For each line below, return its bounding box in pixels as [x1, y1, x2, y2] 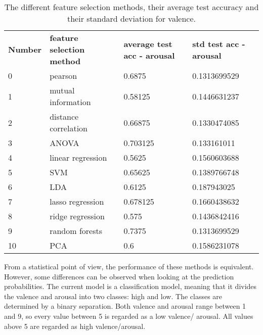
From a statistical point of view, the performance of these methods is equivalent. [4, 261, 254, 271]
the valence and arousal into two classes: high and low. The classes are [4, 291, 223, 301]
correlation [50, 122, 87, 134]
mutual [50, 84, 75, 96]
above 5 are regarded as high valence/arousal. [4, 320, 146, 331]
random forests [50, 225, 103, 236]
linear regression [50, 152, 107, 163]
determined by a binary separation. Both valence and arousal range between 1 [4, 301, 246, 311]
